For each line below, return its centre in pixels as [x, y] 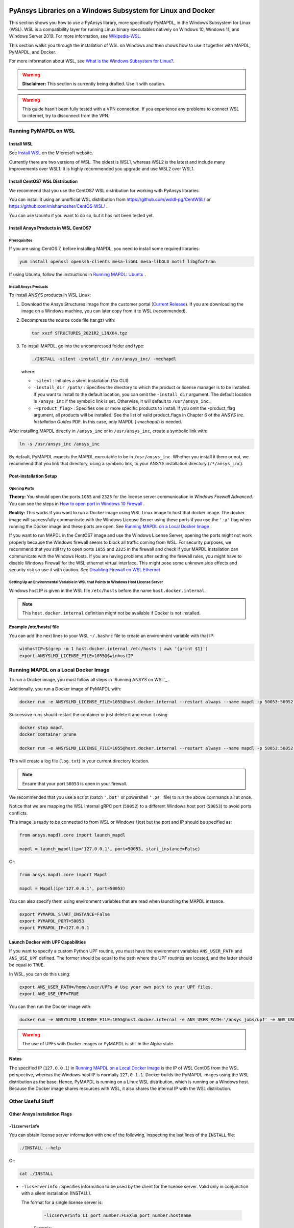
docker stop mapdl [41, 727]
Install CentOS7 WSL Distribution [43, 181]
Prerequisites [21, 240]
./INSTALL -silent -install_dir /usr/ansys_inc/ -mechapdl [104, 359]
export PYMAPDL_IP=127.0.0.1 [54, 928]
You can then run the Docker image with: [50, 1006]
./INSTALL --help [40, 1148]
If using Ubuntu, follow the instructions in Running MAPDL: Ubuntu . [77, 275]
